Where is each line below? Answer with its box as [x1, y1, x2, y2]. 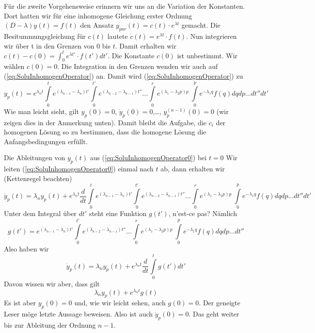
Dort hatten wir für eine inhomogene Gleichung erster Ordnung [4, 10, 192, 20]
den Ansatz [80, 20, 114, 30]
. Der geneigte [199, 298, 240, 308]
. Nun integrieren [186, 31, 237, 41]
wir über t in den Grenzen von [4, 40, 94, 50]
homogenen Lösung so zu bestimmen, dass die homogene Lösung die [4, 127, 206, 137]
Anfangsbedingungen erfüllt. [4, 136, 88, 146]
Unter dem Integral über [4, 208, 77, 218]
